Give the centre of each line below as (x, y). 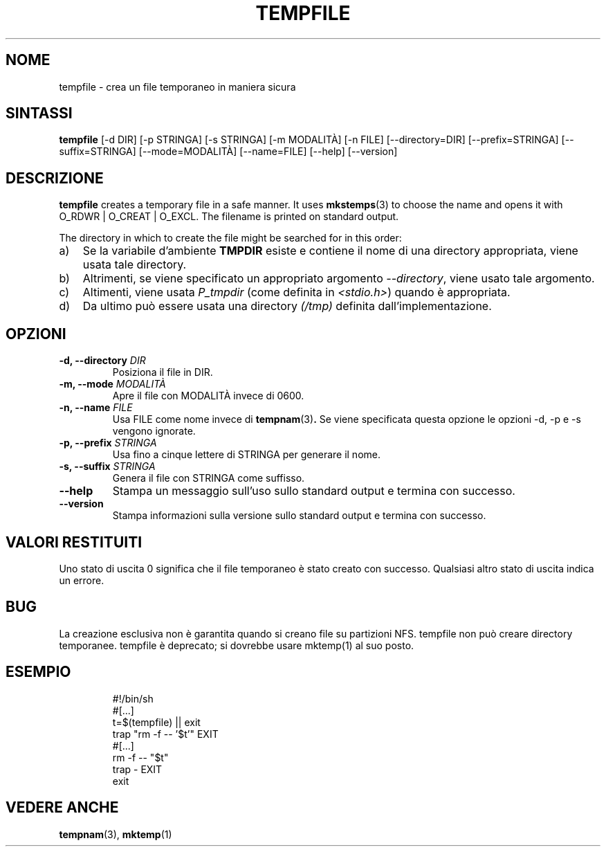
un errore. (82, 580)
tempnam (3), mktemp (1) (116, 834)
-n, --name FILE (96, 408)
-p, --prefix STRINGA (108, 443)
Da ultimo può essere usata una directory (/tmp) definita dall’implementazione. (287, 306)
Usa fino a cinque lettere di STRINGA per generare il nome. (246, 455)
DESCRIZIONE (55, 178)
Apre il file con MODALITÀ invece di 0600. (208, 396)
